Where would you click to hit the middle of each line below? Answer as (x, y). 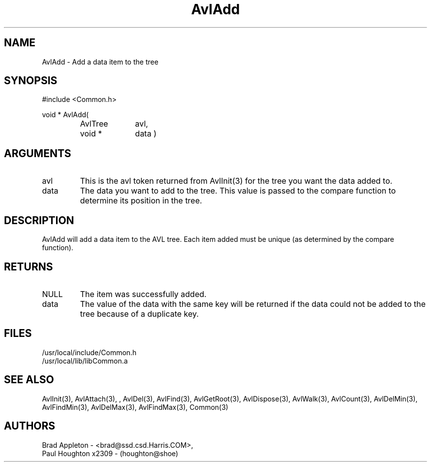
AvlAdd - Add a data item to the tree (100, 62)
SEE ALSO (29, 380)
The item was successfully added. (143, 294)
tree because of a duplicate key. (139, 314)
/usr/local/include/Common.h (89, 352)
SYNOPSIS (31, 81)
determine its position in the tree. (141, 201)
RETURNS (29, 266)
